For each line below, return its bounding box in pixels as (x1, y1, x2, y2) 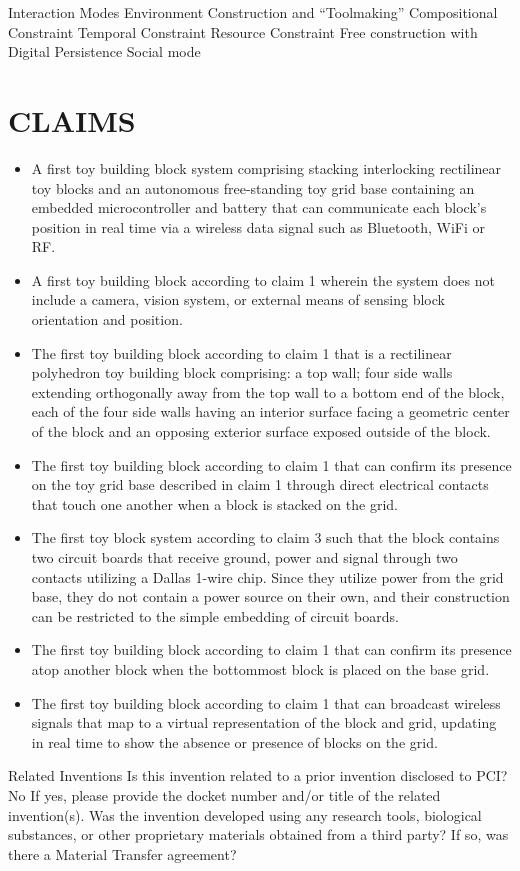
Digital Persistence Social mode (8, 41, 201, 62)
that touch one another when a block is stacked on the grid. (31, 493, 398, 514)
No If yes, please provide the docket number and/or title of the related (8, 784, 441, 805)
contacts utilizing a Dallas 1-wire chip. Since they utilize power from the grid (31, 566, 504, 587)
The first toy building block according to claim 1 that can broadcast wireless (31, 692, 501, 713)
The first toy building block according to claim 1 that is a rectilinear (31, 342, 452, 363)
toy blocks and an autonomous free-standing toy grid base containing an (31, 177, 475, 198)
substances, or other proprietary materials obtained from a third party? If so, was (8, 824, 509, 845)
